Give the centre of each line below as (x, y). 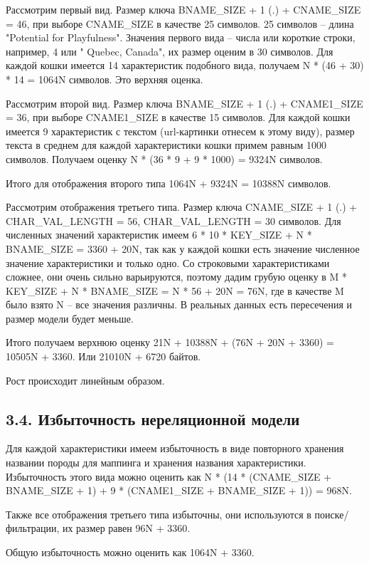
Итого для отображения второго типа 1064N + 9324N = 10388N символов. (169, 183)
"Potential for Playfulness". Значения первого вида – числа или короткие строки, (181, 37)
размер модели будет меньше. (70, 318)
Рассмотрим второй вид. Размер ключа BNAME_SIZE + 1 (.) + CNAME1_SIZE (184, 103)
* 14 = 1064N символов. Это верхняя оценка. (105, 79)
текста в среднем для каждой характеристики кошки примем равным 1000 (166, 145)
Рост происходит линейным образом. (85, 380)
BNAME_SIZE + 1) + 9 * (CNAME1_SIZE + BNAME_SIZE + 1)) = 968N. (179, 490)
